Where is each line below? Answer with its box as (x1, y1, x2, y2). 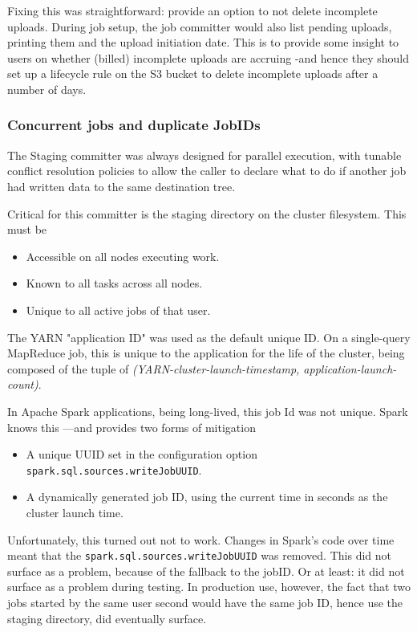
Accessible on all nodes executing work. (26, 247, 220, 264)
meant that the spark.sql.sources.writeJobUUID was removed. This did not (7, 547, 391, 564)
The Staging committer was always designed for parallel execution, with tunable (7, 146, 402, 163)
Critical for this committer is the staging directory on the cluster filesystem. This (7, 205, 407, 222)
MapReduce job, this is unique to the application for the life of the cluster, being (7, 345, 405, 361)
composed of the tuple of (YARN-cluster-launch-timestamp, (7, 360, 300, 377)
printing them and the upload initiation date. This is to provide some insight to (7, 34, 399, 51)
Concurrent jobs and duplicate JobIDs (7, 115, 261, 135)
